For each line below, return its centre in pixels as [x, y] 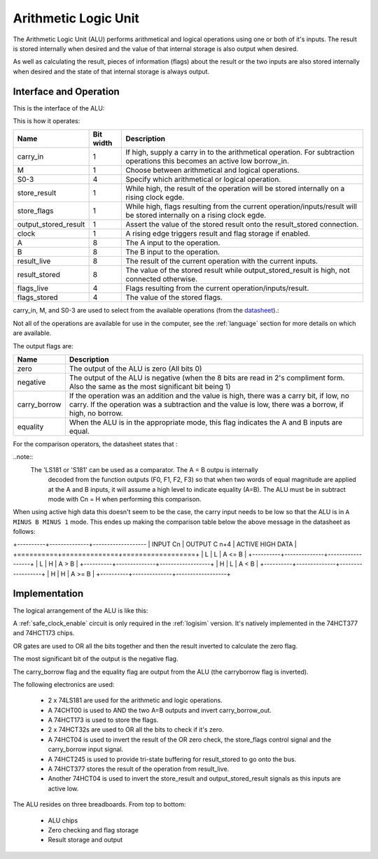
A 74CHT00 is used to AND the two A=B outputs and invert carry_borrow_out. [160, 710]
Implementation [48, 594]
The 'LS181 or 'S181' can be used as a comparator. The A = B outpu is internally [144, 469]
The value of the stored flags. [174, 297]
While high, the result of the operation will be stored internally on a [235, 189]
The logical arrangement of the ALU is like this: [80, 610]
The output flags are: [43, 346]
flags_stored [38, 297]
